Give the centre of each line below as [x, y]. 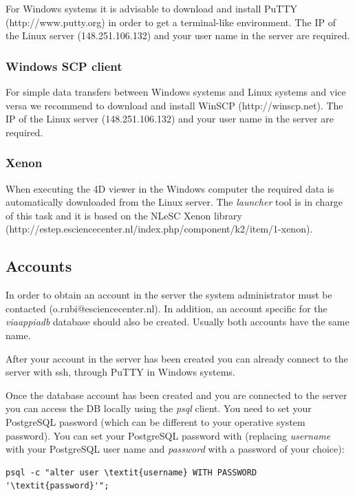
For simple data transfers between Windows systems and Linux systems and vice [176, 91]
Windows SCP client [64, 66]
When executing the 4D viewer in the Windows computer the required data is [170, 188]
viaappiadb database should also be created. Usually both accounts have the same [177, 322]
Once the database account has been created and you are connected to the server [176, 395]
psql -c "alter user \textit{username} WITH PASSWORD [131, 472]
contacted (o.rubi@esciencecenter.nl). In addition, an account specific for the [166, 308]
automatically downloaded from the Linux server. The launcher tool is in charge [174, 202]
